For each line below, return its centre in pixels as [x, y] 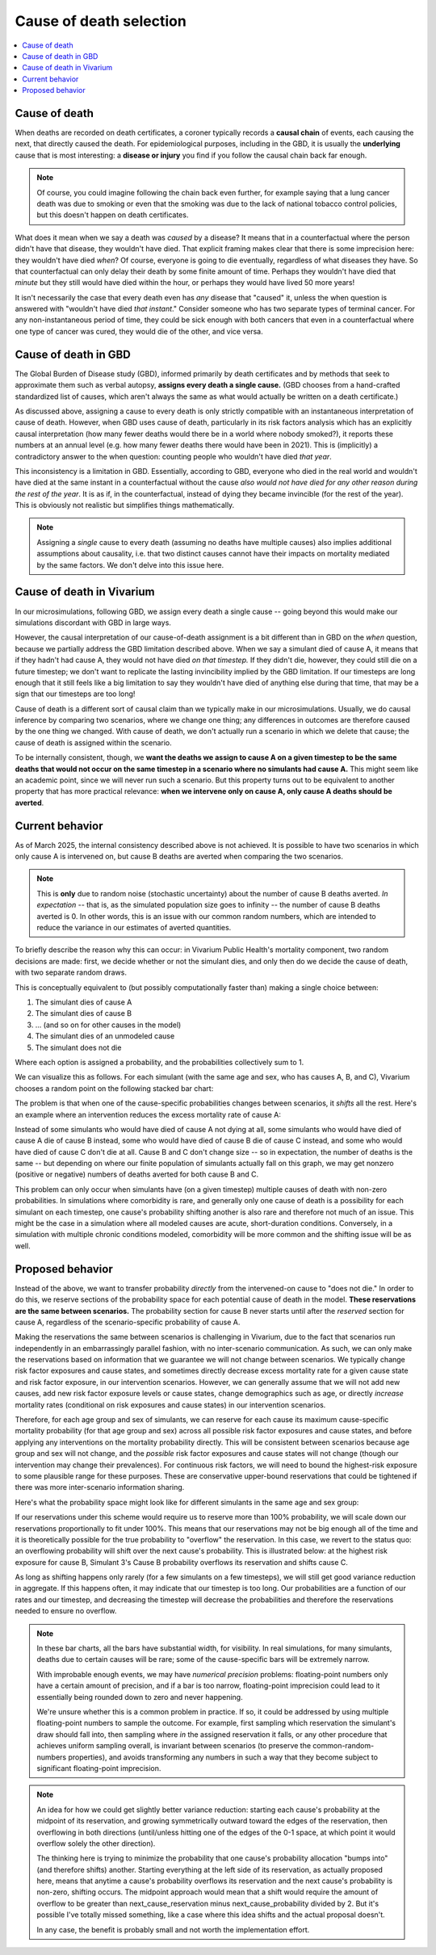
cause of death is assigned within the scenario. [94, 742]
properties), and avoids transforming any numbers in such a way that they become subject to [223, 1757]
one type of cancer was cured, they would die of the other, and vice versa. [139, 331]
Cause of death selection [101, 21]
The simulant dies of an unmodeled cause [105, 1036]
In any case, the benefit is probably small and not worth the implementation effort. [173, 1929]
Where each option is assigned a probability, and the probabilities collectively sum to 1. [159, 1062]
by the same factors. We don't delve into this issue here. [130, 564]
